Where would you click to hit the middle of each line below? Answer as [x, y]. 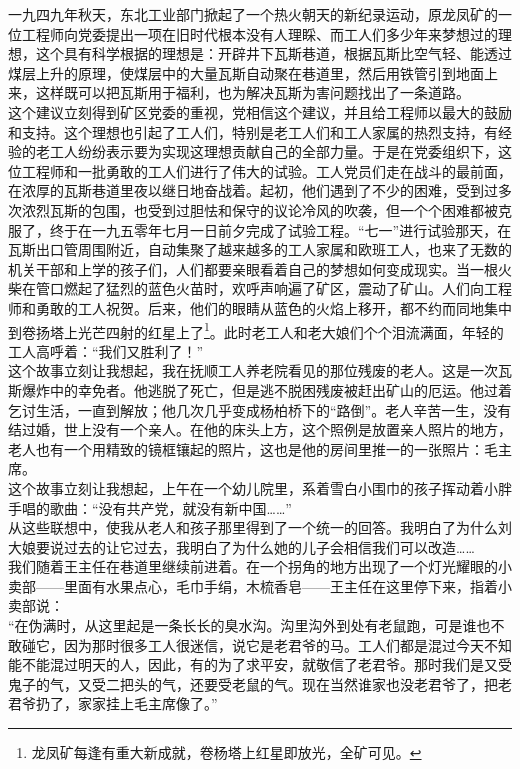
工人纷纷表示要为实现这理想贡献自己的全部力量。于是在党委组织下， [273, 151]
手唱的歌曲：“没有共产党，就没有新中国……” [150, 507]
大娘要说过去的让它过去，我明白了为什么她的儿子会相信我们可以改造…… [241, 546]
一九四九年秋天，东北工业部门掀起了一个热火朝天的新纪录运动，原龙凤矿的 [253, 14]
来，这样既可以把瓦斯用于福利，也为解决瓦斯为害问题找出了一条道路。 [239, 92]
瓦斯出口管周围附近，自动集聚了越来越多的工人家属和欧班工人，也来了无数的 [260, 249]
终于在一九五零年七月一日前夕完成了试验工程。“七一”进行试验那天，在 [280, 229]
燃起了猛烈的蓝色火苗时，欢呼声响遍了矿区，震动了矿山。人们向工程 [287, 288]
